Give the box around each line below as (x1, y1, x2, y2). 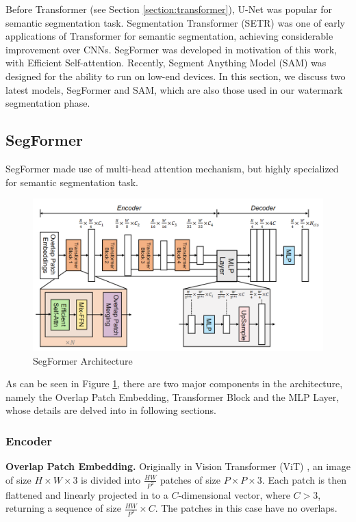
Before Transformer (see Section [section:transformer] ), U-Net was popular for (5, 2, 332, 16)
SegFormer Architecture (33, 353, 133, 367)
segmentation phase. (5, 96, 90, 110)
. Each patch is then (262, 472, 347, 486)
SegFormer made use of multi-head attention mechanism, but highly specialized (5, 161, 339, 175)
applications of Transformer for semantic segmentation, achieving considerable (5, 29, 333, 43)
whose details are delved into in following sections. (5, 403, 216, 417)
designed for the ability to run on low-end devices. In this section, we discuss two (5, 68, 346, 83)
